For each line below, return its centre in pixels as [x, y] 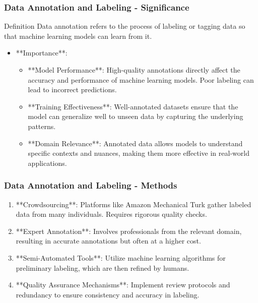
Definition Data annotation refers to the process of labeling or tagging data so [125, 26]
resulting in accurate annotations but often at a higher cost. [108, 241]
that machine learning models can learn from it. [78, 36]
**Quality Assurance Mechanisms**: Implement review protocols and [123, 285]
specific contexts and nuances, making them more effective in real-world [139, 153]
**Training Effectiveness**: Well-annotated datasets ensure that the [133, 106]
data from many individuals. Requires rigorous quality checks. [111, 214]
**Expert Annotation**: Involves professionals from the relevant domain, [129, 231]
